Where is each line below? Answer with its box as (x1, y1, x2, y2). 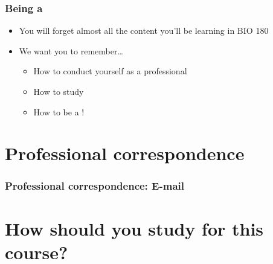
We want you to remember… (19, 44, 123, 57)
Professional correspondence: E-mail (5, 178, 184, 193)
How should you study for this (5, 216, 264, 240)
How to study (33, 85, 84, 97)
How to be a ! (33, 105, 85, 118)
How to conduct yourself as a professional (33, 65, 187, 77)
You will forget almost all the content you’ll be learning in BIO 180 (19, 24, 269, 37)
